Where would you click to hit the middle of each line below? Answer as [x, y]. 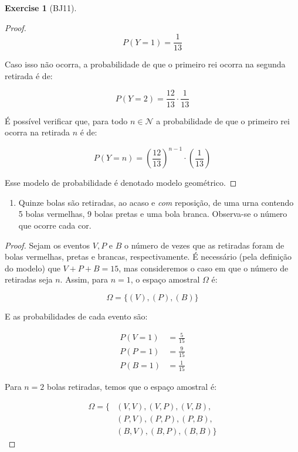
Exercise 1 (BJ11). [41, 8]
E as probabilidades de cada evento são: [76, 316]
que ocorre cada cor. [55, 225]
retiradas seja [29, 279]
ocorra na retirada [38, 132]
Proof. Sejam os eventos [48, 245]
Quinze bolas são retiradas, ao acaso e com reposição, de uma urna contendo [156, 202]
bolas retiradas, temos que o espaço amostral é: [132, 387]
